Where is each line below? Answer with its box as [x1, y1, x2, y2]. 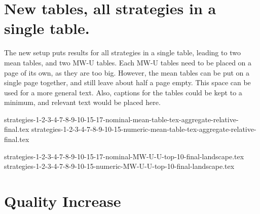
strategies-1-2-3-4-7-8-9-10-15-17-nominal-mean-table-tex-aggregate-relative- [4, 114, 239, 124]
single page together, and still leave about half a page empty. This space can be [4, 77, 251, 88]
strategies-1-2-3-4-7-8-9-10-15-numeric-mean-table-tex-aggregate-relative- [31, 124, 256, 134]
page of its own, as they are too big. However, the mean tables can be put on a [4, 67, 250, 78]
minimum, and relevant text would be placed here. [4, 97, 161, 108]
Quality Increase [4, 191, 121, 211]
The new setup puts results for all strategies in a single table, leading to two [4, 47, 241, 58]
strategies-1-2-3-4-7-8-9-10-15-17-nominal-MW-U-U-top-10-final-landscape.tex [4, 151, 244, 161]
